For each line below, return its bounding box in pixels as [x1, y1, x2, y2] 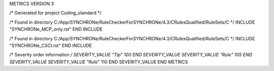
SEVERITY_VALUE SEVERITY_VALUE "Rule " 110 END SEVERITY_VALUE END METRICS [9, 58, 188, 65]
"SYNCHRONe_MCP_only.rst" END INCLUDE [9, 26, 103, 32]
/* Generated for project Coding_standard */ [9, 10, 101, 16]
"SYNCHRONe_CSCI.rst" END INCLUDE [9, 42, 92, 48]
